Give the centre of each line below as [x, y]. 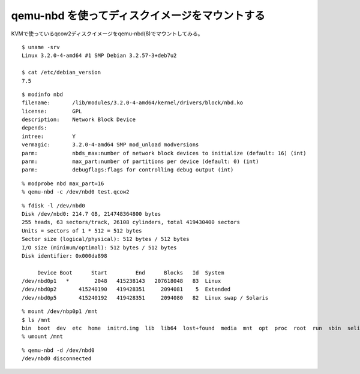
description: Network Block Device [79, 120]
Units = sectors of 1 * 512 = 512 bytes [82, 230]
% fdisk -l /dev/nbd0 [53, 206]
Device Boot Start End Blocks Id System [131, 272]
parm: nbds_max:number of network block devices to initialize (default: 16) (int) [164, 153]
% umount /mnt [42, 337]
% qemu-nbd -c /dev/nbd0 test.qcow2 [76, 192]
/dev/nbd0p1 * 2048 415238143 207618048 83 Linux [121, 281]
